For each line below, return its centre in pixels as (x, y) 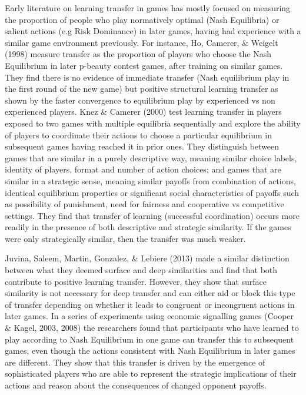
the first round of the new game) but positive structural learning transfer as (142, 89)
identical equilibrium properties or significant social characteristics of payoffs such (152, 192)
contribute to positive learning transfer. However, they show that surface (136, 281)
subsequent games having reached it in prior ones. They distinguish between (142, 146)
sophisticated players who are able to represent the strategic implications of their (151, 374)
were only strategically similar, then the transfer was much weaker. (125, 238)
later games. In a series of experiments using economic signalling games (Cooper (149, 316)
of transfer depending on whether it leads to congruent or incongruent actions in (150, 304)
